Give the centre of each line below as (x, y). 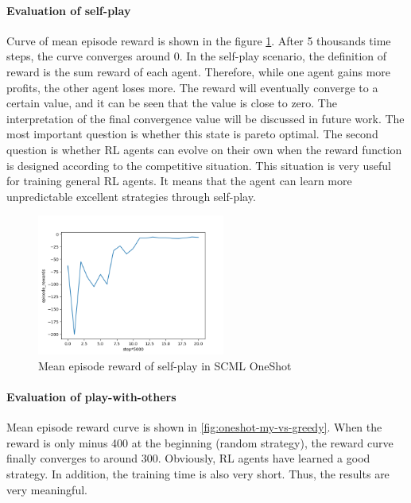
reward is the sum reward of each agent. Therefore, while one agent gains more (199, 71)
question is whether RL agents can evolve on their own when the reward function (204, 149)
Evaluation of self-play (69, 10)
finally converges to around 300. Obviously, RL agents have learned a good (188, 458)
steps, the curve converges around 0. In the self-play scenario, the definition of (197, 56)
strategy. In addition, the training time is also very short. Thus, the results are (198, 473)
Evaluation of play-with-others (91, 397)
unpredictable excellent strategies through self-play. (131, 196)
